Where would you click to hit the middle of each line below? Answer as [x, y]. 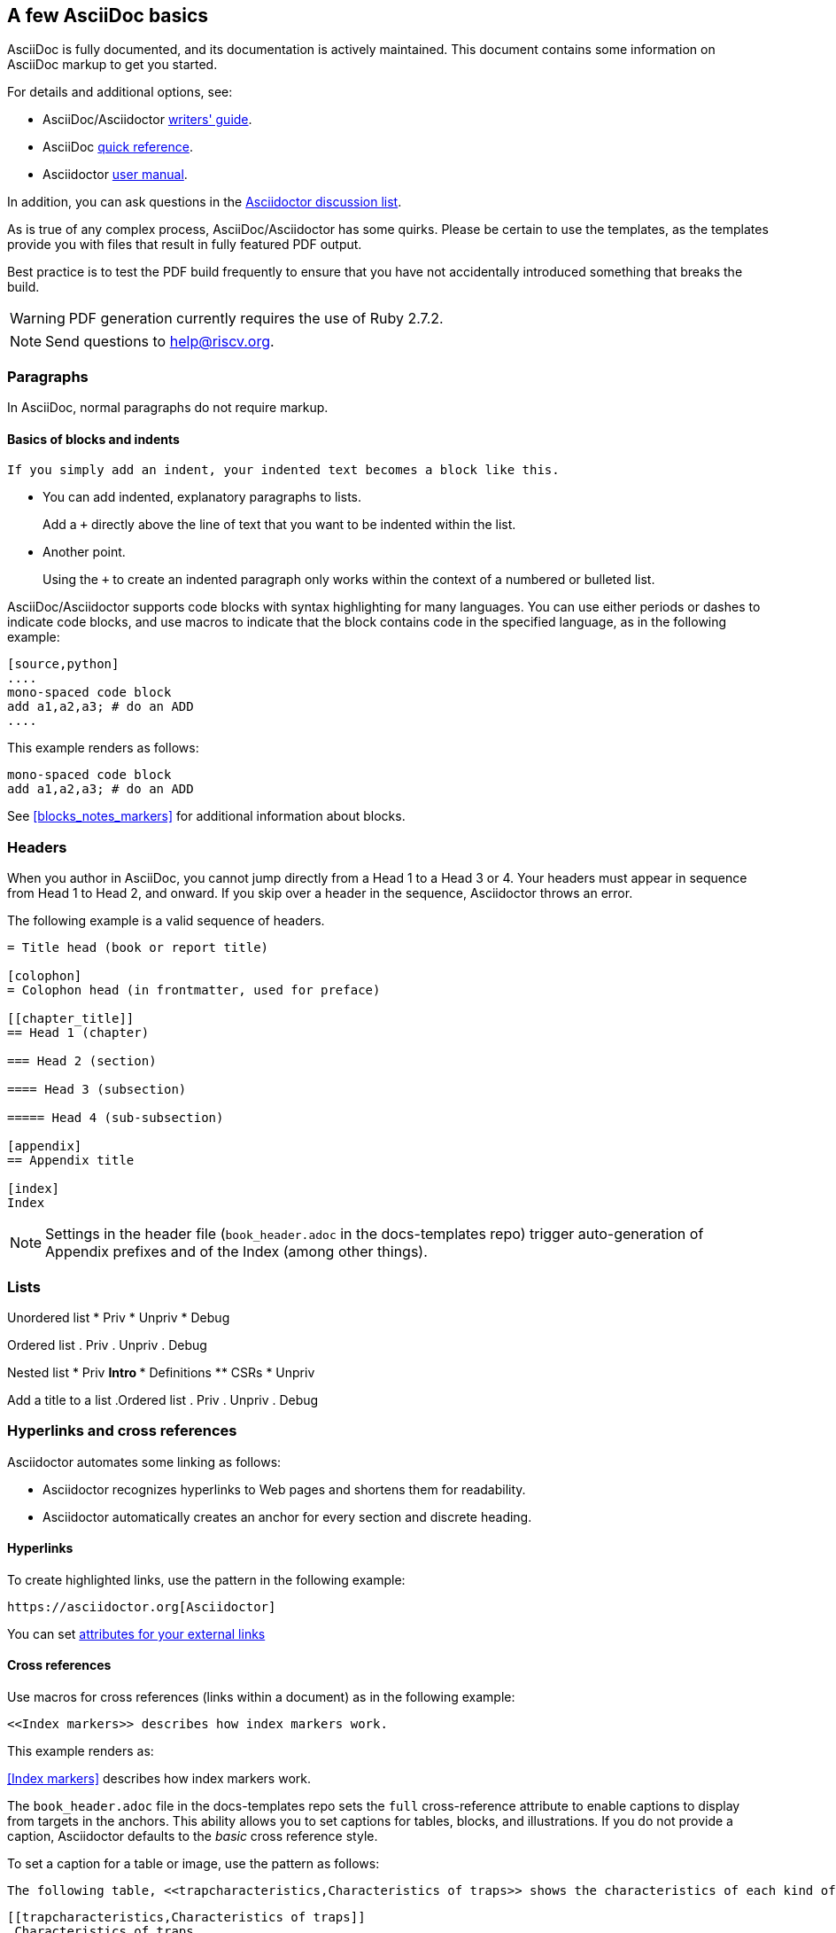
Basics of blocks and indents [93, 439]
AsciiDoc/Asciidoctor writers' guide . [147, 120]
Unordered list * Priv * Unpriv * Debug [119, 1317]
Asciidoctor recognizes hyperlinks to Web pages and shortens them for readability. [284, 1489]
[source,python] [63, 664]
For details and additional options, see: [120, 92]
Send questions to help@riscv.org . [160, 342]
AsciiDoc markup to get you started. [112, 65]
